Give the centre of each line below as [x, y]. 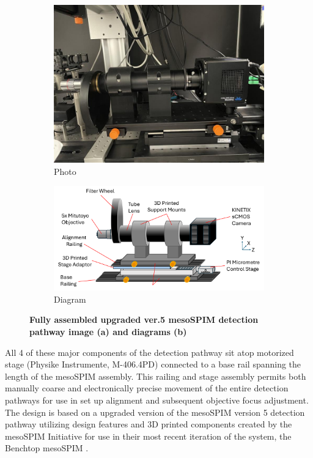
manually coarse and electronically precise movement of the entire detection [147, 388]
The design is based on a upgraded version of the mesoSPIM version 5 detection [155, 412]
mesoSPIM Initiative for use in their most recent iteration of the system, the [148, 436]
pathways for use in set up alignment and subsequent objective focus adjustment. [157, 400]
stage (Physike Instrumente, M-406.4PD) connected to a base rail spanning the [153, 364]
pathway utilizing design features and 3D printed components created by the [149, 424]
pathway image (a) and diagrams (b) [108, 331]
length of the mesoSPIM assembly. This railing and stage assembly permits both [156, 376]
